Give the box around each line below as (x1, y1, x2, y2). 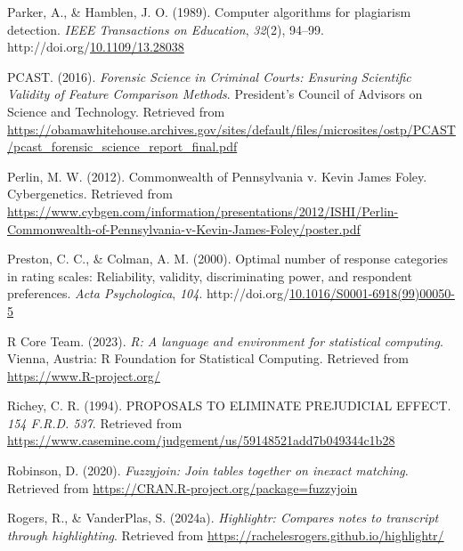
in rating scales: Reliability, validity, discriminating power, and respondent (7, 266, 412, 285)
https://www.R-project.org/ (7, 366, 160, 385)
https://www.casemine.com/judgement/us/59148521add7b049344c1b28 (7, 431, 395, 450)
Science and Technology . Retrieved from (7, 101, 225, 120)
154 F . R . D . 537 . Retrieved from (7, 413, 183, 432)
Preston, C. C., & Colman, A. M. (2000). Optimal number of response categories (7, 249, 448, 268)
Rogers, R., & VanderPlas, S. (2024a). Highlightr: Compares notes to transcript (7, 508, 439, 527)
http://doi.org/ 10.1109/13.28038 (7, 37, 184, 56)
